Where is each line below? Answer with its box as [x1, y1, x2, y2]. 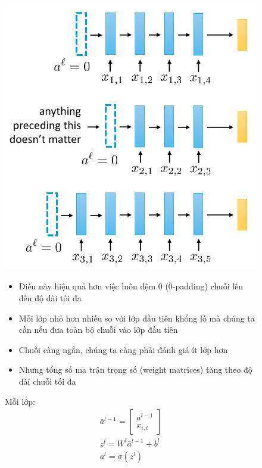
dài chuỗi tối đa [18, 375, 76, 388]
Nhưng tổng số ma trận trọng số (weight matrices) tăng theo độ [18, 363, 252, 376]
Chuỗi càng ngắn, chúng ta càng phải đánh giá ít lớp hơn [18, 343, 228, 355]
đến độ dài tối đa [18, 292, 82, 304]
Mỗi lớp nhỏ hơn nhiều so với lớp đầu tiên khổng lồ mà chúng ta [18, 311, 255, 324]
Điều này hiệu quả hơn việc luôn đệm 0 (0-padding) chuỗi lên [18, 280, 244, 292]
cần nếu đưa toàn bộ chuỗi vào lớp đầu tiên [18, 323, 178, 336]
